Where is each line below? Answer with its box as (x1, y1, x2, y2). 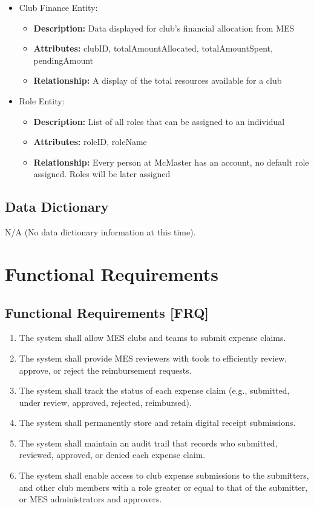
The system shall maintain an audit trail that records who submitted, (19, 436, 278, 449)
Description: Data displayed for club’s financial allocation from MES (33, 21, 295, 34)
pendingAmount (33, 53, 94, 66)
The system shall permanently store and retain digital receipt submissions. (19, 416, 296, 429)
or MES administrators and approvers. (19, 493, 162, 505)
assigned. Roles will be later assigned (33, 167, 171, 180)
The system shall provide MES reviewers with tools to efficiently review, (19, 351, 287, 364)
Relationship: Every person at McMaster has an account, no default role (33, 155, 309, 168)
